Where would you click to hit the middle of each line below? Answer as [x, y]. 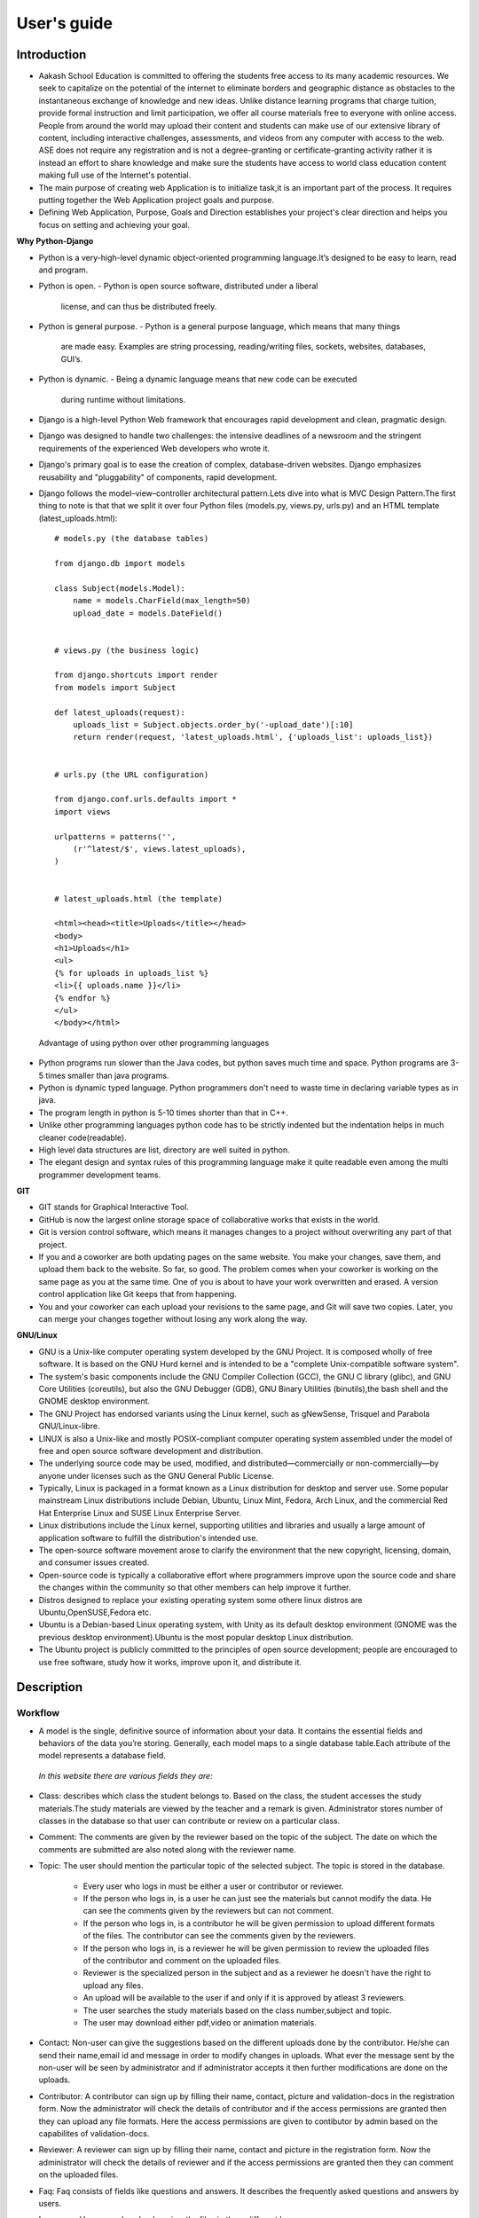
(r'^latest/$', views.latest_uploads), [159, 849]
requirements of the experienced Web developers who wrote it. [154, 448]
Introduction [51, 55]
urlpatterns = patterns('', [115, 837]
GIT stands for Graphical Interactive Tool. [114, 1207]
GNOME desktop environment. [94, 1401]
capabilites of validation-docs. [94, 2134]
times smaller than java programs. [107, 1075]
